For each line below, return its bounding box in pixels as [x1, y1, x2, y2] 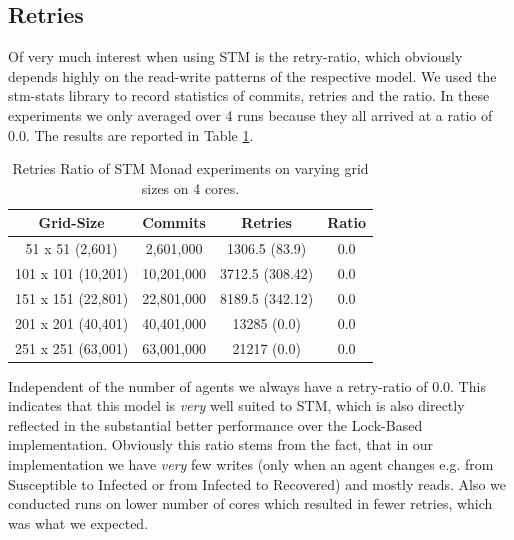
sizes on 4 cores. [141, 177, 240, 198]
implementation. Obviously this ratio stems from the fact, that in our [8, 434, 434, 455]
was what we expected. [8, 512, 149, 533]
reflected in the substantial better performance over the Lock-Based [8, 414, 423, 435]
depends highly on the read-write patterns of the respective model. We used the [8, 65, 497, 86]
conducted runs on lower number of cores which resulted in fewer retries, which [8, 493, 493, 514]
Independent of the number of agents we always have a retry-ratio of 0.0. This [8, 375, 486, 396]
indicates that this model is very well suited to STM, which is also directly [8, 395, 465, 416]
